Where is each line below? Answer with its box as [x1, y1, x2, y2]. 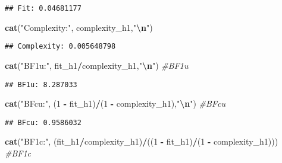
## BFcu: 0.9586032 [5, 118, 82, 127]
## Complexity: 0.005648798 [5, 42, 116, 51]
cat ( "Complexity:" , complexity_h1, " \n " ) [5, 21, 153, 33]
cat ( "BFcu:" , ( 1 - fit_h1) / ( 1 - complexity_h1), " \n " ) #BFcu [5, 97, 226, 110]
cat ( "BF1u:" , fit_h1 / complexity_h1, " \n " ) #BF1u [5, 59, 189, 71]
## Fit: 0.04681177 [5, 4, 82, 12]
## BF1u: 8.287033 [5, 80, 77, 89]
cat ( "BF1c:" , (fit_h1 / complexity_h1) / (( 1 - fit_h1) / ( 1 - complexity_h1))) [5, 135, 278, 148]
